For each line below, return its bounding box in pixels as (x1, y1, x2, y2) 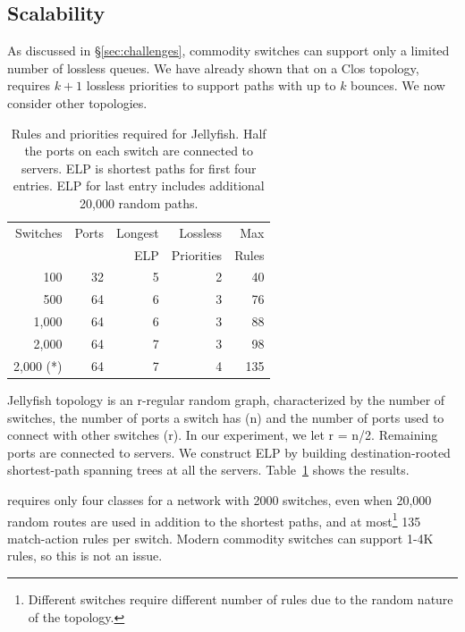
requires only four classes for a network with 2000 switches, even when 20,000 (7, 490, 432, 509)
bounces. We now (351, 76, 445, 95)
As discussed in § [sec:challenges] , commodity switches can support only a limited (7, 41, 450, 60)
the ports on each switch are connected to (24, 141, 254, 160)
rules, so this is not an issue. (7, 546, 163, 565)
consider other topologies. (7, 93, 148, 112)
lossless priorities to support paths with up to (86, 76, 336, 95)
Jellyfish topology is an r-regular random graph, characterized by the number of (7, 390, 445, 409)
